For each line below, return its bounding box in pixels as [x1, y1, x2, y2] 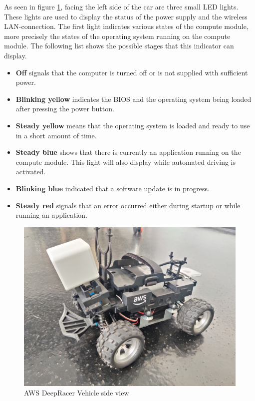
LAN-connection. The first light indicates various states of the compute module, [4, 21, 249, 31]
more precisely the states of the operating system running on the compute [4, 30, 231, 41]
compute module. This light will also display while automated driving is [15, 156, 236, 167]
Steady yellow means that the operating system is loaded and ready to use [15, 120, 250, 130]
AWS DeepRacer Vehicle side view [24, 388, 129, 398]
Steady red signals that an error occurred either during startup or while [15, 200, 241, 210]
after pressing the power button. [15, 103, 114, 114]
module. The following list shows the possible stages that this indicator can [4, 40, 234, 51]
